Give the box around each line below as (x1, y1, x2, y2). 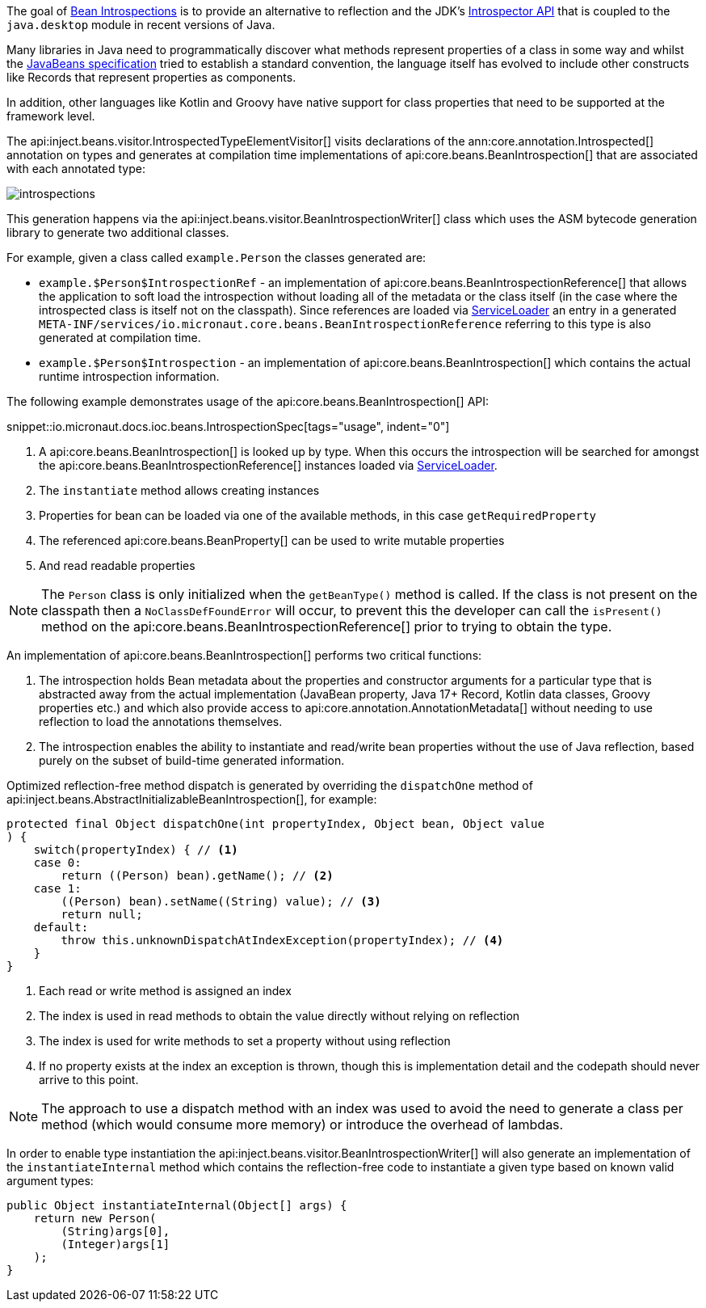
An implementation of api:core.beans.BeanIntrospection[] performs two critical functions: (6, 648, 482, 662)
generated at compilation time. (39, 331, 201, 344)
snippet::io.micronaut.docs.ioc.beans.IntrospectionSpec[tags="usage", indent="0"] (6, 420, 450, 433)
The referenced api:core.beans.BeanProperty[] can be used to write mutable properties (39, 534, 505, 547)
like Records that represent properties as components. (6, 70, 296, 84)
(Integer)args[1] (61, 1238, 170, 1251)
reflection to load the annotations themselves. (39, 715, 283, 728)
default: (33, 921, 89, 934)
